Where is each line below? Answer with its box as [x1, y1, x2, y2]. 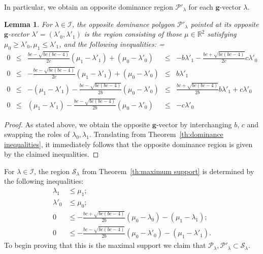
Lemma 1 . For [4, 18, 52, 29]
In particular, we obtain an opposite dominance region [4, 2, 173, 12]
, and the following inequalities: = [59, 38, 165, 49]
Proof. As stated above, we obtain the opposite [4, 119, 150, 129]
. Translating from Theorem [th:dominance [89, 129, 223, 139]
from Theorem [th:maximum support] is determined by [82, 165, 254, 176]
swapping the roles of [4, 129, 70, 139]
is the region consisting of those [84, 29, 182, 39]
